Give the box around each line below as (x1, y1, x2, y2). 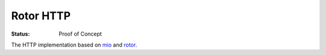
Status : (11, 30, 30, 37)
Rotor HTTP (11, 9, 71, 22)
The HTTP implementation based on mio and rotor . (11, 41, 137, 48)
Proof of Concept (59, 30, 102, 37)
